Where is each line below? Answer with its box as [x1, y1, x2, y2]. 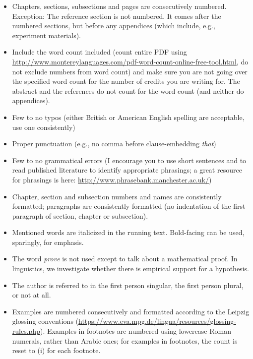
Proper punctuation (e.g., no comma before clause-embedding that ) [12, 138, 216, 149]
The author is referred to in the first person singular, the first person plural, [12, 280, 244, 290]
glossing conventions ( [12, 316, 79, 326]
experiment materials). [12, 30, 81, 40]
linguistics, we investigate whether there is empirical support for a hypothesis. [12, 263, 249, 274]
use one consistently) [12, 121, 75, 132]
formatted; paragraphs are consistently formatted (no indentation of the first [12, 201, 246, 211]
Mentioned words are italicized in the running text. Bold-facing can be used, [12, 227, 245, 238]
